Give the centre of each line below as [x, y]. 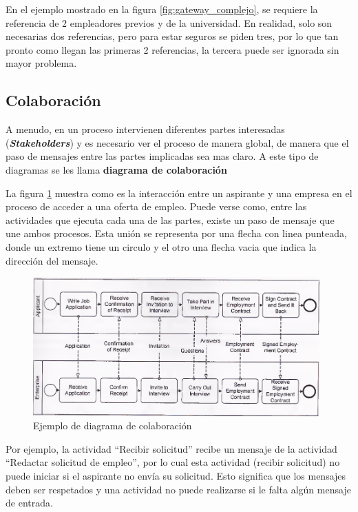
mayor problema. [41, 63]
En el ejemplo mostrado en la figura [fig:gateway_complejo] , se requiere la [162, 9]
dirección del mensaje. [52, 260]
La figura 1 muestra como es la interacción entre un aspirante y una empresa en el [179, 193]
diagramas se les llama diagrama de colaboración [116, 169]
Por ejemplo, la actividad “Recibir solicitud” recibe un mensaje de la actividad [171, 448]
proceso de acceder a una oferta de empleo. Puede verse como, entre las [156, 206]
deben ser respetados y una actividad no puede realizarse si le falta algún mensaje [178, 489]
